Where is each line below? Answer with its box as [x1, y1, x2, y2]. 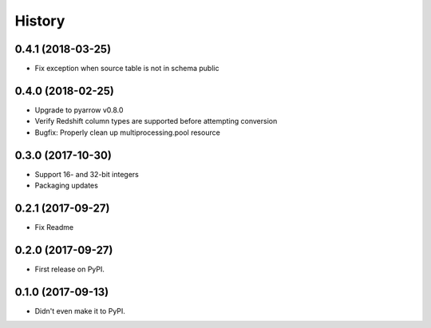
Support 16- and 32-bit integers [34, 169, 139, 179]
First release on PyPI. [34, 264, 105, 274]
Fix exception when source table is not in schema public [34, 64, 219, 73]
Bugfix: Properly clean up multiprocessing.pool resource [34, 128, 221, 137]
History [14, 12, 65, 30]
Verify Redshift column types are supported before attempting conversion [34, 117, 278, 126]
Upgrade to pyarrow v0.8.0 [34, 105, 124, 115]
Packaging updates [34, 180, 99, 191]
